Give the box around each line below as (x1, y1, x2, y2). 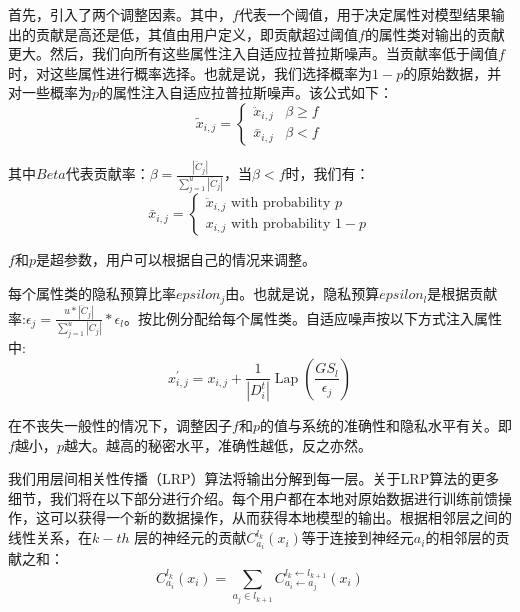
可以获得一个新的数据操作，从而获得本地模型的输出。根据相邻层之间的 (49, 507, 512, 528)
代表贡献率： (65, 163, 150, 184)
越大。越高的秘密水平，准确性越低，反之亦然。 (63, 434, 372, 455)
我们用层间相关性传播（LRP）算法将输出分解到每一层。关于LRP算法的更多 (8, 468, 500, 489)
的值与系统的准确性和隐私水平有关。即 (259, 415, 512, 436)
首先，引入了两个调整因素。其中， (8, 4, 232, 24)
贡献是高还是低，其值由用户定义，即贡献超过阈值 (35, 23, 358, 44)
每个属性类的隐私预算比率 (8, 283, 176, 304)
